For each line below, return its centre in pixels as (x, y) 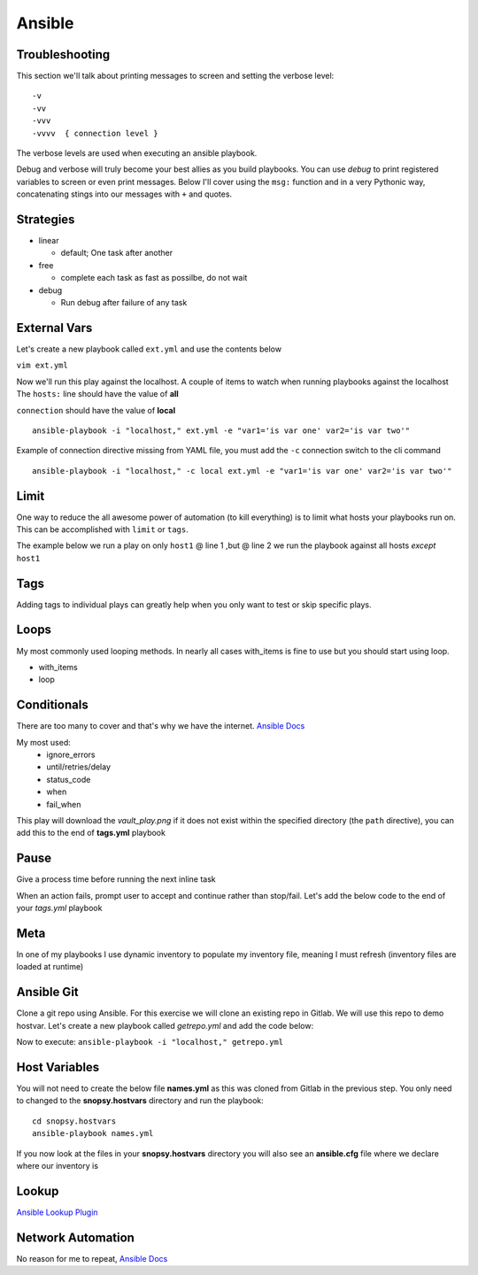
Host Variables (58, 1067)
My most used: (43, 742)
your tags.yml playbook (59, 908)
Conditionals (52, 705)
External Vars (54, 328)
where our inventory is (58, 1165)
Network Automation (75, 1237)
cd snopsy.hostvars (74, 1121)
